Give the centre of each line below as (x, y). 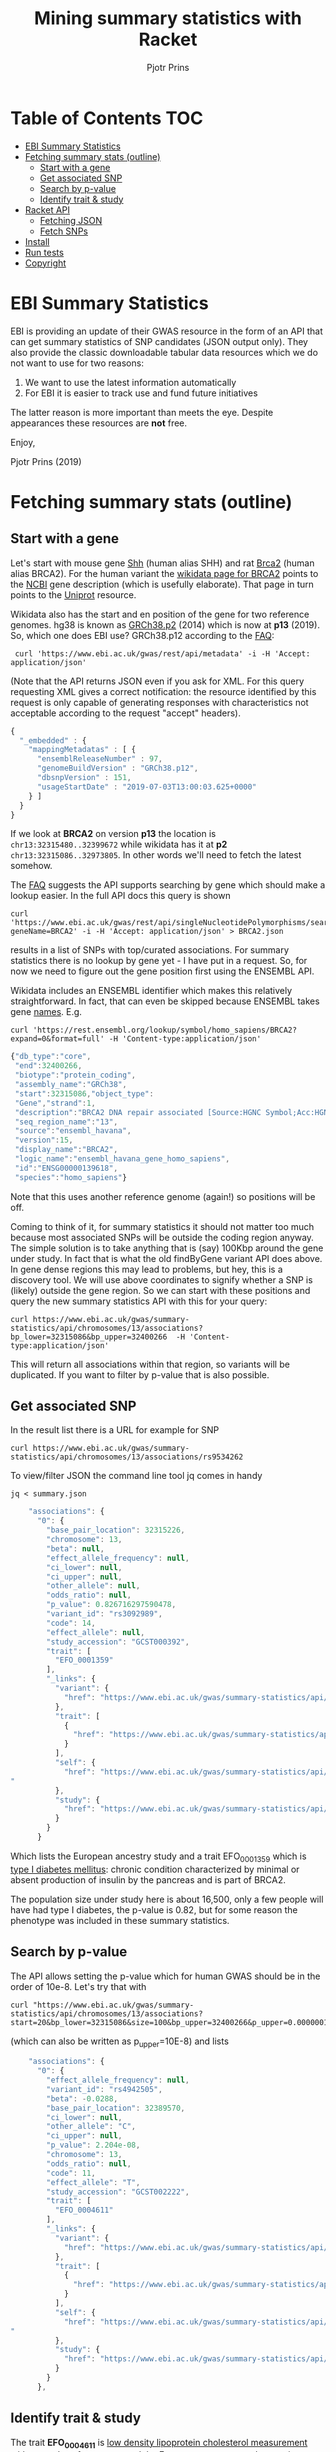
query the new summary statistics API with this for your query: (139, 1301)
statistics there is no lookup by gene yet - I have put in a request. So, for (159, 961)
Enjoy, (23, 442)
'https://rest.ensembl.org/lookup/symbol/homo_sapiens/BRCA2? (165, 1030)
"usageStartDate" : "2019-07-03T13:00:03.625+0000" (146, 787)
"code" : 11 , (71, 2173)
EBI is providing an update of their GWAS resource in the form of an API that (166, 331)
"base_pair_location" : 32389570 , (116, 2108)
